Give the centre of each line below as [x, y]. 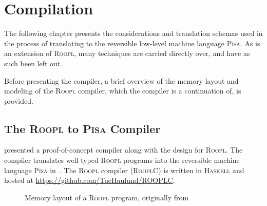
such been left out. [33, 63]
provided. [19, 100]
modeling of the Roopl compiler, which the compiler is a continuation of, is [123, 91]
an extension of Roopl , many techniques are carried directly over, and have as [127, 53]
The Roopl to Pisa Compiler [82, 128]
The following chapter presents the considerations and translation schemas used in [133, 33]
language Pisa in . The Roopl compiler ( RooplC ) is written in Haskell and [124, 170]
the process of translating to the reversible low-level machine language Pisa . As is [132, 43]
